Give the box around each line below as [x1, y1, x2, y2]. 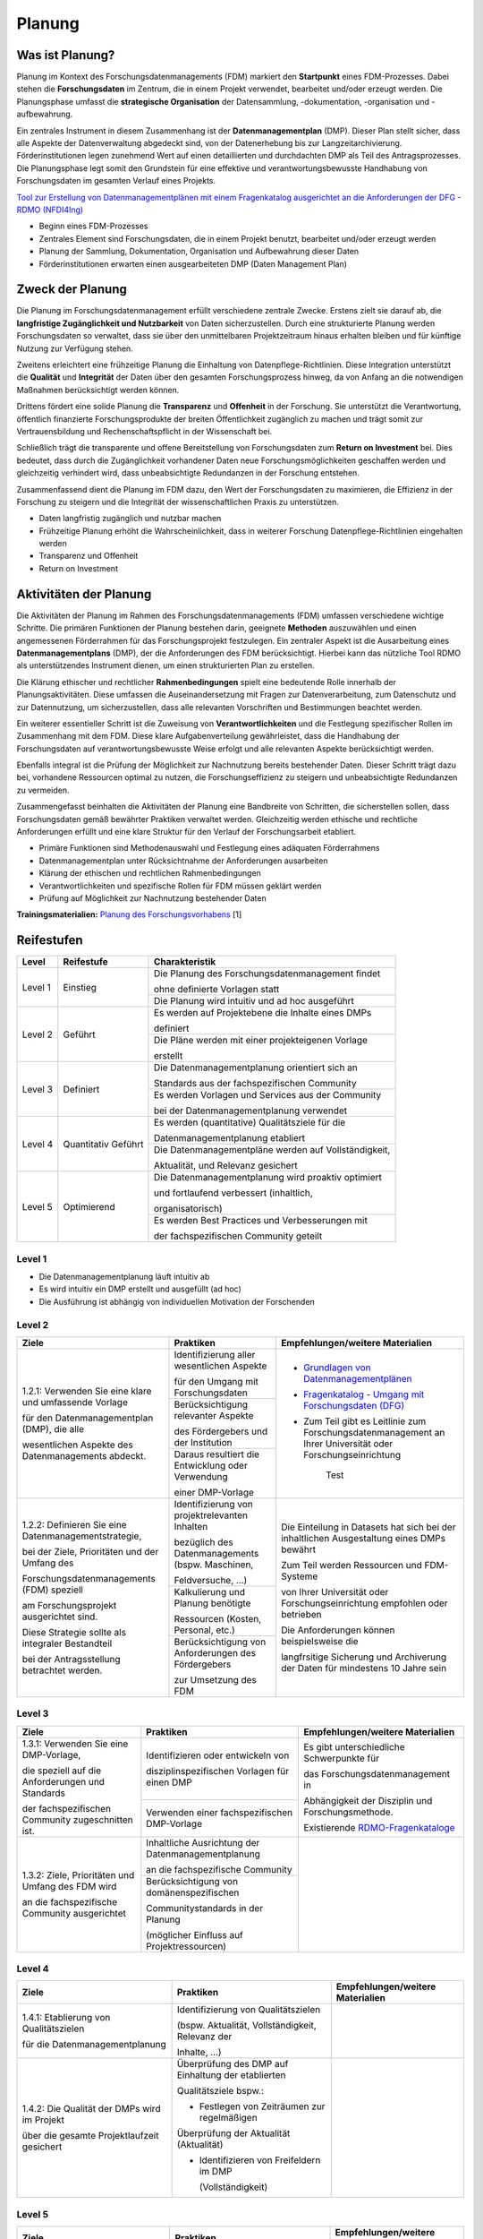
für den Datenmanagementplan [21, 1411, 154, 1424]
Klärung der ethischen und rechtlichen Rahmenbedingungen [38, 868, 261, 879]
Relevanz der [176, 2030, 233, 2043]
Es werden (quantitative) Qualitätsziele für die [153, 1116, 346, 1128]
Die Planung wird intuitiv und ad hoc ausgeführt [153, 995, 355, 1008]
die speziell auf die [21, 1764, 102, 1777]
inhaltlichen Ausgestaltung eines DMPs [280, 1531, 446, 1544]
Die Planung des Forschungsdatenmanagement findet [153, 967, 381, 980]
